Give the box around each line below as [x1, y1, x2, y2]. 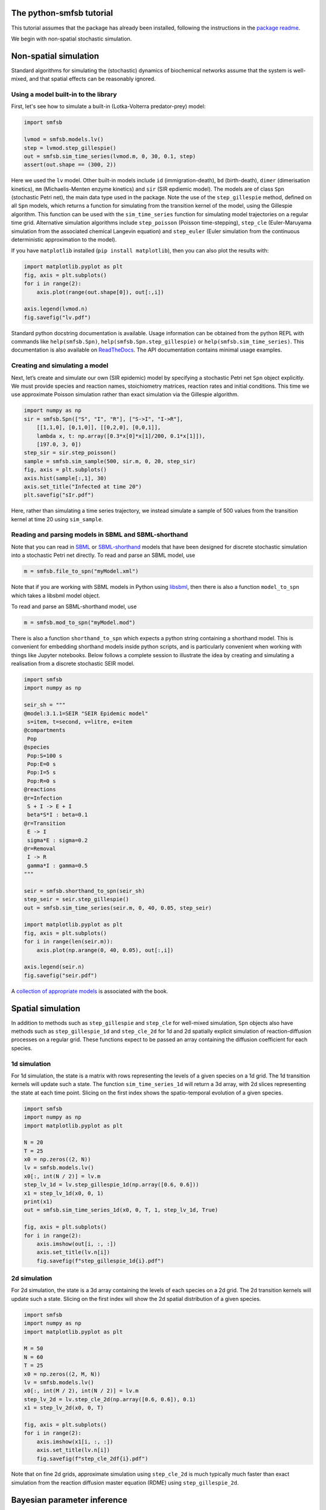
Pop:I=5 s [27, 769, 56, 776]
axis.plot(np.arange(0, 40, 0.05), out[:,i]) [36, 946, 174, 954]
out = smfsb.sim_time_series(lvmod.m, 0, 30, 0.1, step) [24, 153, 196, 159]
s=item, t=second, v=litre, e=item [27, 719, 133, 725]
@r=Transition [24, 820, 66, 827]
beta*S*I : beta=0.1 [27, 811, 88, 818]
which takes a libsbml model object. [11, 592, 101, 599]
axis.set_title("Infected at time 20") [24, 483, 142, 490]
